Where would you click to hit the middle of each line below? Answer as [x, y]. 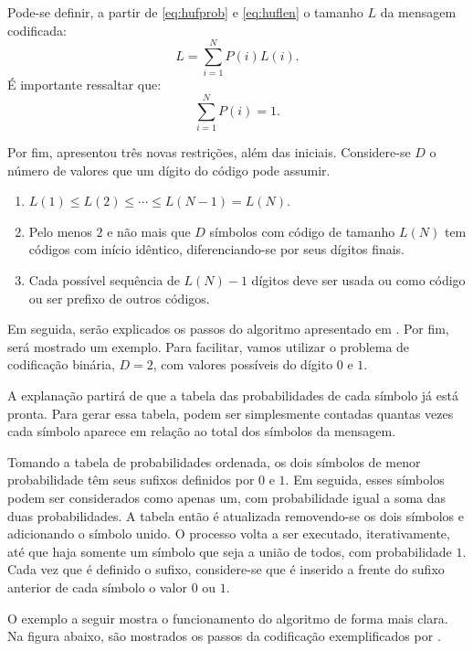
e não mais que [149, 231]
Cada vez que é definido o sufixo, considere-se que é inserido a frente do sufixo [226, 569]
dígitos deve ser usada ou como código [358, 280]
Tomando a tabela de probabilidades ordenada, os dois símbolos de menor [214, 461]
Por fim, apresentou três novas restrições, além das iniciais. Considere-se [209, 152]
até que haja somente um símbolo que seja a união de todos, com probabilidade [230, 551]
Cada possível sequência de [104, 280]
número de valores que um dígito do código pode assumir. [169, 170]
